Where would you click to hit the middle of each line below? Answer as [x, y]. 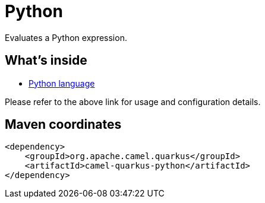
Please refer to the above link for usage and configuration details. [133, 101]
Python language [62, 83]
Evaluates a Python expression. [66, 37]
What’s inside [46, 61]
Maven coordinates [63, 125]
